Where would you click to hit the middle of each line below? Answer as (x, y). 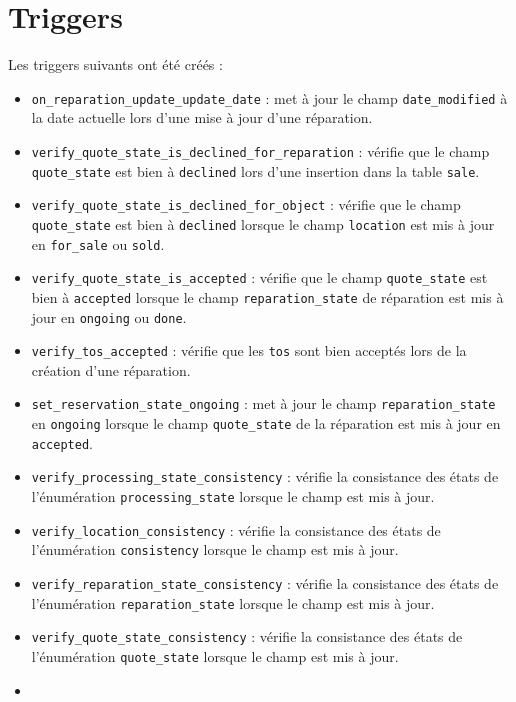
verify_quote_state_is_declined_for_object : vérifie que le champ (246, 204)
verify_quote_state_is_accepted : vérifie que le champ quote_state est (259, 277)
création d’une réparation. (111, 369)
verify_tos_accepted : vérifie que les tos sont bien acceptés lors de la (249, 350)
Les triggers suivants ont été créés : (115, 64)
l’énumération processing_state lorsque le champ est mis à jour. (233, 496)
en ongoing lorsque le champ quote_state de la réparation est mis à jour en (266, 423)
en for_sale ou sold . (98, 243)
